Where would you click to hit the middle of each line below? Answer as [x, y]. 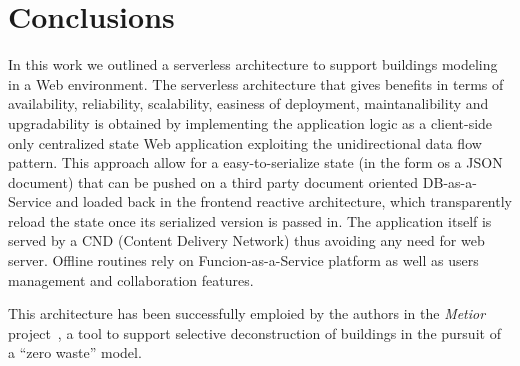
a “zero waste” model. [75, 352]
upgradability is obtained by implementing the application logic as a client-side [250, 122]
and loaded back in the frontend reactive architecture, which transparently [283, 201]
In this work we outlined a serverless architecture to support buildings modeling [253, 64]
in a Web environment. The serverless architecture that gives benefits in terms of [256, 83]
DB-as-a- [449, 181]
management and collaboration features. [131, 279]
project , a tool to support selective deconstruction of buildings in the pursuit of [254, 332]
